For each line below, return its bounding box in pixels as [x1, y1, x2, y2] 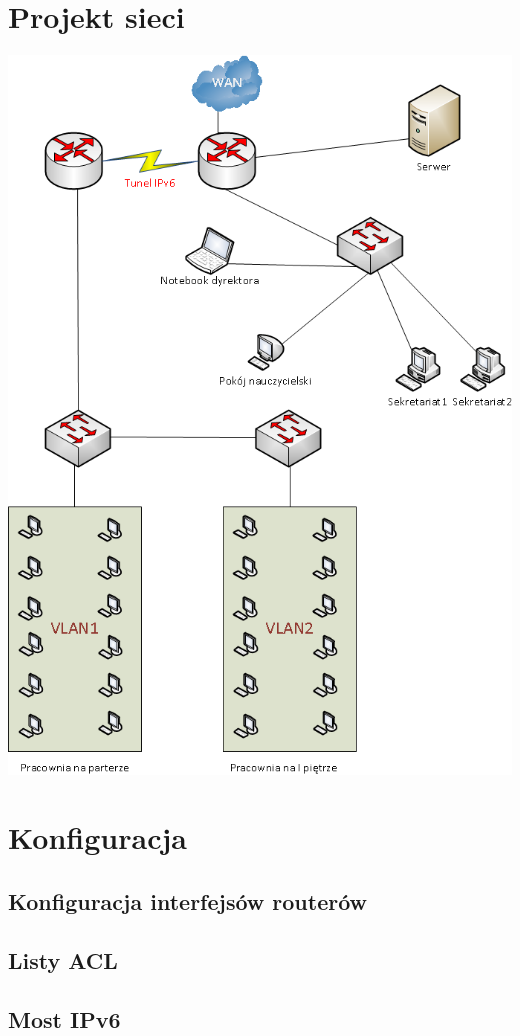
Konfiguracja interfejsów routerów [8, 886, 368, 917]
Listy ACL [8, 944, 118, 975]
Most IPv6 [8, 1003, 121, 1034]
